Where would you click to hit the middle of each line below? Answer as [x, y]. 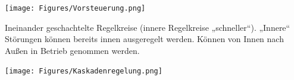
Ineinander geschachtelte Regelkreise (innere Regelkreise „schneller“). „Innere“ [148, 27]
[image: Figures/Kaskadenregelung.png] [84, 71]
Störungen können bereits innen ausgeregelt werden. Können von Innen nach [144, 39]
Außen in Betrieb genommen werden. [72, 50]
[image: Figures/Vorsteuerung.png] [75, 8]
